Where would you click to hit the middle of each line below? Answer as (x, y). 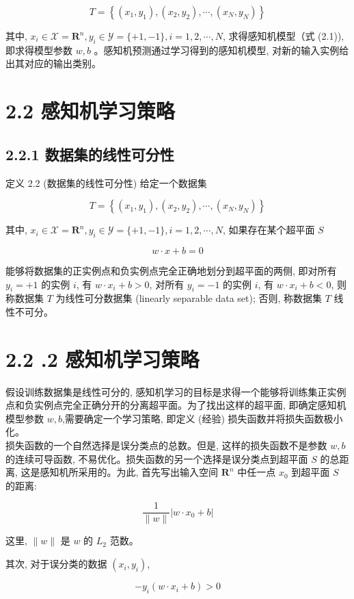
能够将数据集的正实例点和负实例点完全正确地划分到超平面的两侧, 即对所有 (171, 270)
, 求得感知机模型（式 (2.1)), (283, 36)
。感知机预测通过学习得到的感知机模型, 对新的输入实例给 (221, 50)
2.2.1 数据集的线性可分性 (90, 154)
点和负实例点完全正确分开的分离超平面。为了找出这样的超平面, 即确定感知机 (176, 405)
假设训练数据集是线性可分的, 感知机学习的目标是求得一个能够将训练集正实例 (176, 391)
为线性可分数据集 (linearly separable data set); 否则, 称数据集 (189, 298)
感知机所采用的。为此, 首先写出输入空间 (129, 472)
